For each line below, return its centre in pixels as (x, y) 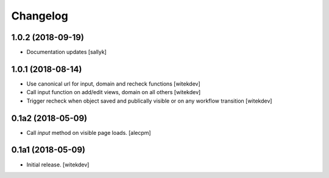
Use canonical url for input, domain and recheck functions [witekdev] (113, 84)
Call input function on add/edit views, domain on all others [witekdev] (114, 92)
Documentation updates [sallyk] (66, 52)
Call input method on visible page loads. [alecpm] (89, 132)
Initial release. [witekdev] (58, 165)
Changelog (40, 16)
